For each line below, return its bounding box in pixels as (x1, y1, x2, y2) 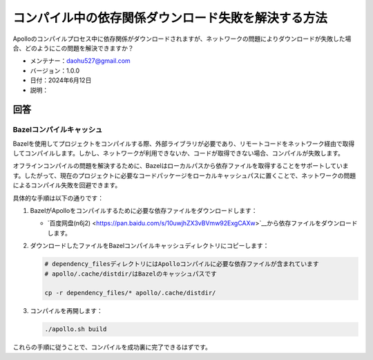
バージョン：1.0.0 (30, 66, 80, 75)
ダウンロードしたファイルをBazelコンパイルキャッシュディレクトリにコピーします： (30, 242, 269, 250)
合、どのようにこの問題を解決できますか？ (12, 44, 134, 52)
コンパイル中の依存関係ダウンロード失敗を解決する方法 (12, 10, 328, 26)
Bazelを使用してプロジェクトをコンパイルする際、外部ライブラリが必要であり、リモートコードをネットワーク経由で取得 (12, 139, 355, 148)
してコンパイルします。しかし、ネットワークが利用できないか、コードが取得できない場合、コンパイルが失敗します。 (12, 149, 345, 158)
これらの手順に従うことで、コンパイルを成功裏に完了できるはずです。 (12, 343, 212, 352)
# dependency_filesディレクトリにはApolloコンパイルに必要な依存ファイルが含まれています (44, 260, 319, 268)
